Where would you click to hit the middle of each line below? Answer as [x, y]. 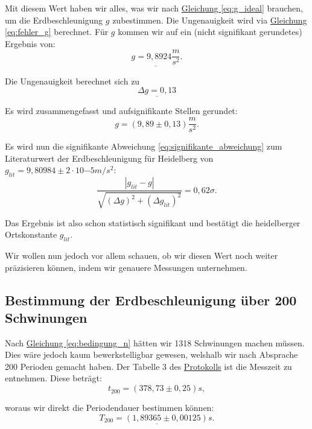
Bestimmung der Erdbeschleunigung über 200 [151, 300]
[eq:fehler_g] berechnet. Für [57, 32]
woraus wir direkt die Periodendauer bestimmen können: [110, 408]
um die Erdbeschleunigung [54, 20]
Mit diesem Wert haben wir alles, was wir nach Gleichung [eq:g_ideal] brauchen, [154, 8]
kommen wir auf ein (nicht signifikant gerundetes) [210, 32]
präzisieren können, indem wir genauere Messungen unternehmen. [126, 267]
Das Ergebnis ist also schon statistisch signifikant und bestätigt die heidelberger [153, 222]
